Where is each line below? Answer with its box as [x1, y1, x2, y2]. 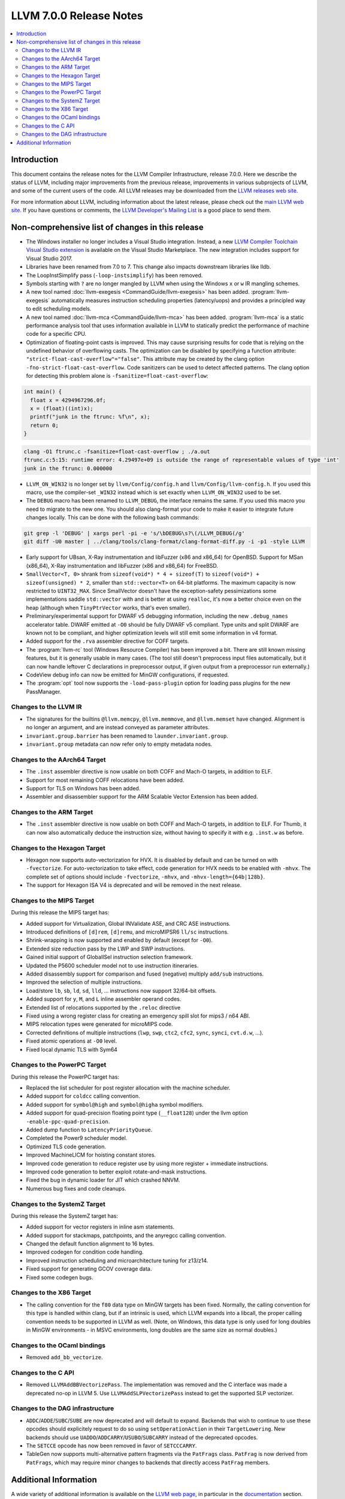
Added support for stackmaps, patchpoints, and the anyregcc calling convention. [26, 1232, 226, 1239]
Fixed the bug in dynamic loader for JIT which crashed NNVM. [26, 1176, 180, 1184]
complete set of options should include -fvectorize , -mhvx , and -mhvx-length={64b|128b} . [26, 873, 265, 880]
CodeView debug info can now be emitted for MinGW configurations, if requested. [26, 671, 229, 678]
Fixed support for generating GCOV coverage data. [26, 1265, 152, 1272]
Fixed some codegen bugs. [26, 1274, 93, 1281]
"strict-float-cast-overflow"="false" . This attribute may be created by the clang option [26, 356, 265, 363]
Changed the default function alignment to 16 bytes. [26, 1240, 155, 1247]
